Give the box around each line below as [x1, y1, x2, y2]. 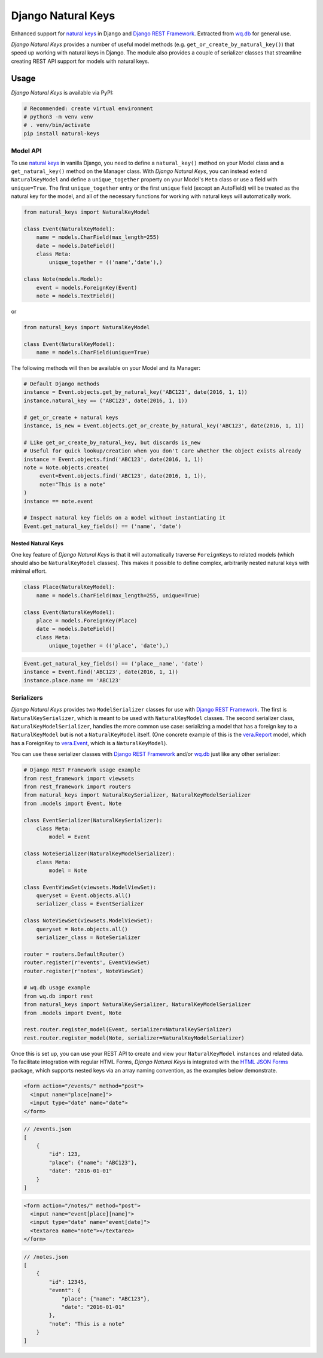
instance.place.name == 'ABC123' [23, 677, 122, 683]
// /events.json [23, 1126, 72, 1132]
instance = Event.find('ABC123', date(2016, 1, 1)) [23, 669, 179, 676]
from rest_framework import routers [23, 783, 132, 790]
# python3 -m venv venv [23, 114, 94, 120]
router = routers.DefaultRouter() [23, 950, 125, 958]
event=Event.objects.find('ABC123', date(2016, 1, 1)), [39, 473, 207, 479]
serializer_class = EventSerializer [36, 901, 144, 907]
